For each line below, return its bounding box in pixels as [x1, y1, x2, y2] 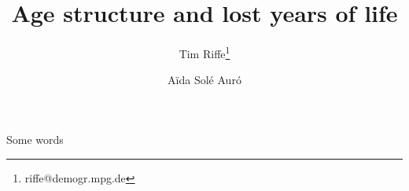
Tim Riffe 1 [179, 43, 230, 61]
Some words [6, 130, 64, 147]
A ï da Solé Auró [168, 72, 241, 88]
